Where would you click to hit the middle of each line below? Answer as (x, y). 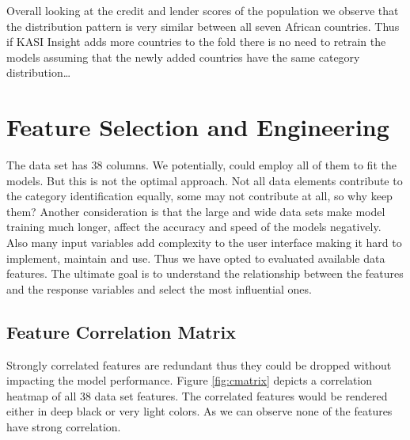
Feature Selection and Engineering (198, 127)
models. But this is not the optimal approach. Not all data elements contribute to (205, 180)
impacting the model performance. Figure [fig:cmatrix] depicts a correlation (190, 380)
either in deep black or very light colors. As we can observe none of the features (199, 411)
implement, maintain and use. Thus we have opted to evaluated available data (196, 258)
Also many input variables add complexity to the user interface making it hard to (204, 243)
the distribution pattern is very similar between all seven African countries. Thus (203, 26)
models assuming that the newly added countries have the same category (183, 57)
